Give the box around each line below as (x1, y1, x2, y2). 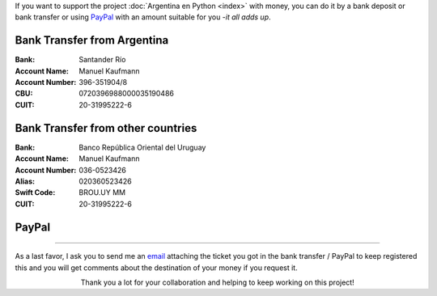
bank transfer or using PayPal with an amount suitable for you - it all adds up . (15, 12, 271, 22)
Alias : (15, 176, 36, 186)
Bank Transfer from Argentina (15, 33, 169, 48)
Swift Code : (15, 188, 56, 197)
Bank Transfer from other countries (15, 121, 197, 135)
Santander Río (78, 55, 126, 65)
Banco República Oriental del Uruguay (78, 142, 206, 152)
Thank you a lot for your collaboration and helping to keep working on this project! (80, 277, 355, 287)
